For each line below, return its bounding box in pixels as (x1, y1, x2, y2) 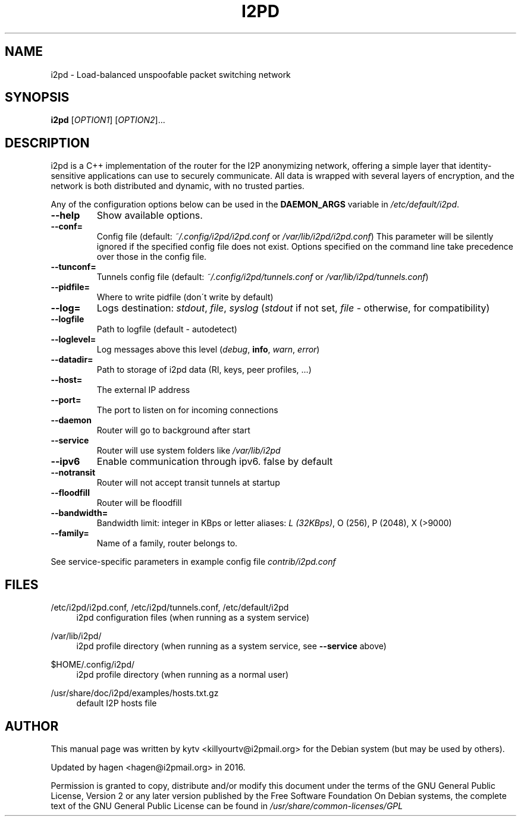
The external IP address (96, 385, 190, 395)
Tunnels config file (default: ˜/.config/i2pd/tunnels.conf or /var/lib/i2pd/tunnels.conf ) (96, 272, 429, 282)
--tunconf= (51, 262, 96, 272)
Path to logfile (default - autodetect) (96, 324, 237, 335)
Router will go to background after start (96, 425, 250, 436)
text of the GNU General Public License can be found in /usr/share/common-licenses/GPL (51, 800, 403, 811)
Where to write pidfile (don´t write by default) (96, 292, 274, 303)
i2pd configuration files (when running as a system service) (76, 612, 310, 623)
